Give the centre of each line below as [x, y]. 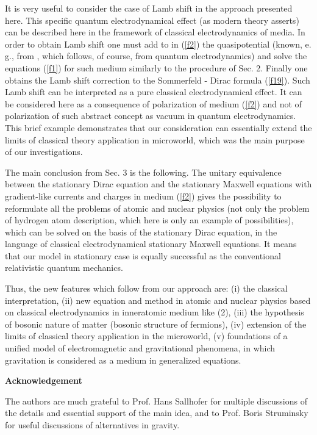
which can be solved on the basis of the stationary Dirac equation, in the [141, 232]
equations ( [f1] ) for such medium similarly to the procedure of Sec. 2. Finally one [156, 67]
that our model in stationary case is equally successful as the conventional [143, 255]
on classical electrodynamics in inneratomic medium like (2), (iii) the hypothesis [155, 312]
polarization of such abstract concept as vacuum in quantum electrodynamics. [151, 116]
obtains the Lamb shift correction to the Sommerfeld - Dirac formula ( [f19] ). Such [158, 80]
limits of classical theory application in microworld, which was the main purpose [155, 139]
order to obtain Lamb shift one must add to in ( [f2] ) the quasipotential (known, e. [158, 44]
